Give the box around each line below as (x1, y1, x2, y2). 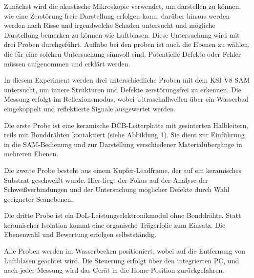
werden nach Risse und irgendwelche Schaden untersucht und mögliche (4, 20, 215, 30)
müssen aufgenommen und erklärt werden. (4, 58, 130, 68)
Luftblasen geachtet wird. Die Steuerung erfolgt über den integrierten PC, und (4, 255, 239, 265)
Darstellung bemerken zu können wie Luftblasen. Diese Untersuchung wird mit (4, 29, 240, 40)
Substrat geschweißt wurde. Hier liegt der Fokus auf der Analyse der (4, 174, 209, 185)
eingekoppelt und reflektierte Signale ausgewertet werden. (4, 103, 176, 113)
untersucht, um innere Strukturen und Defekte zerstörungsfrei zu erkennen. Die (4, 84, 241, 94)
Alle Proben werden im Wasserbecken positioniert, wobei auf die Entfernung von (4, 246, 245, 256)
